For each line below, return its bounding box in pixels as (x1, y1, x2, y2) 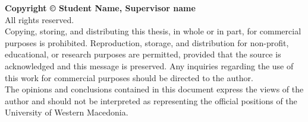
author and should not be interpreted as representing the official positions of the (5, 94, 297, 107)
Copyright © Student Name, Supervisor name (5, 2, 196, 14)
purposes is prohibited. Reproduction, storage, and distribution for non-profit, (5, 36, 289, 49)
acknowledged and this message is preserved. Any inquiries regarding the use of (5, 59, 294, 72)
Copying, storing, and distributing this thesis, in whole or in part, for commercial (5, 25, 301, 37)
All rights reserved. (5, 13, 74, 25)
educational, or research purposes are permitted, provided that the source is (5, 48, 281, 60)
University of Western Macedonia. (5, 106, 128, 118)
